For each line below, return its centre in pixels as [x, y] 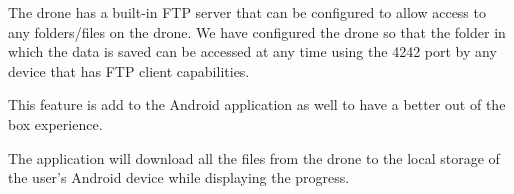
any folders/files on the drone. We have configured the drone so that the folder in [257, 31]
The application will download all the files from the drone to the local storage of [254, 157]
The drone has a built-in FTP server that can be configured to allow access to [247, 12]
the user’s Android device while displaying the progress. [179, 177]
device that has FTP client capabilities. [129, 70]
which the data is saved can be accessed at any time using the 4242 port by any [252, 51]
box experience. [55, 123]
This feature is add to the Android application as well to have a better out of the [257, 104]
